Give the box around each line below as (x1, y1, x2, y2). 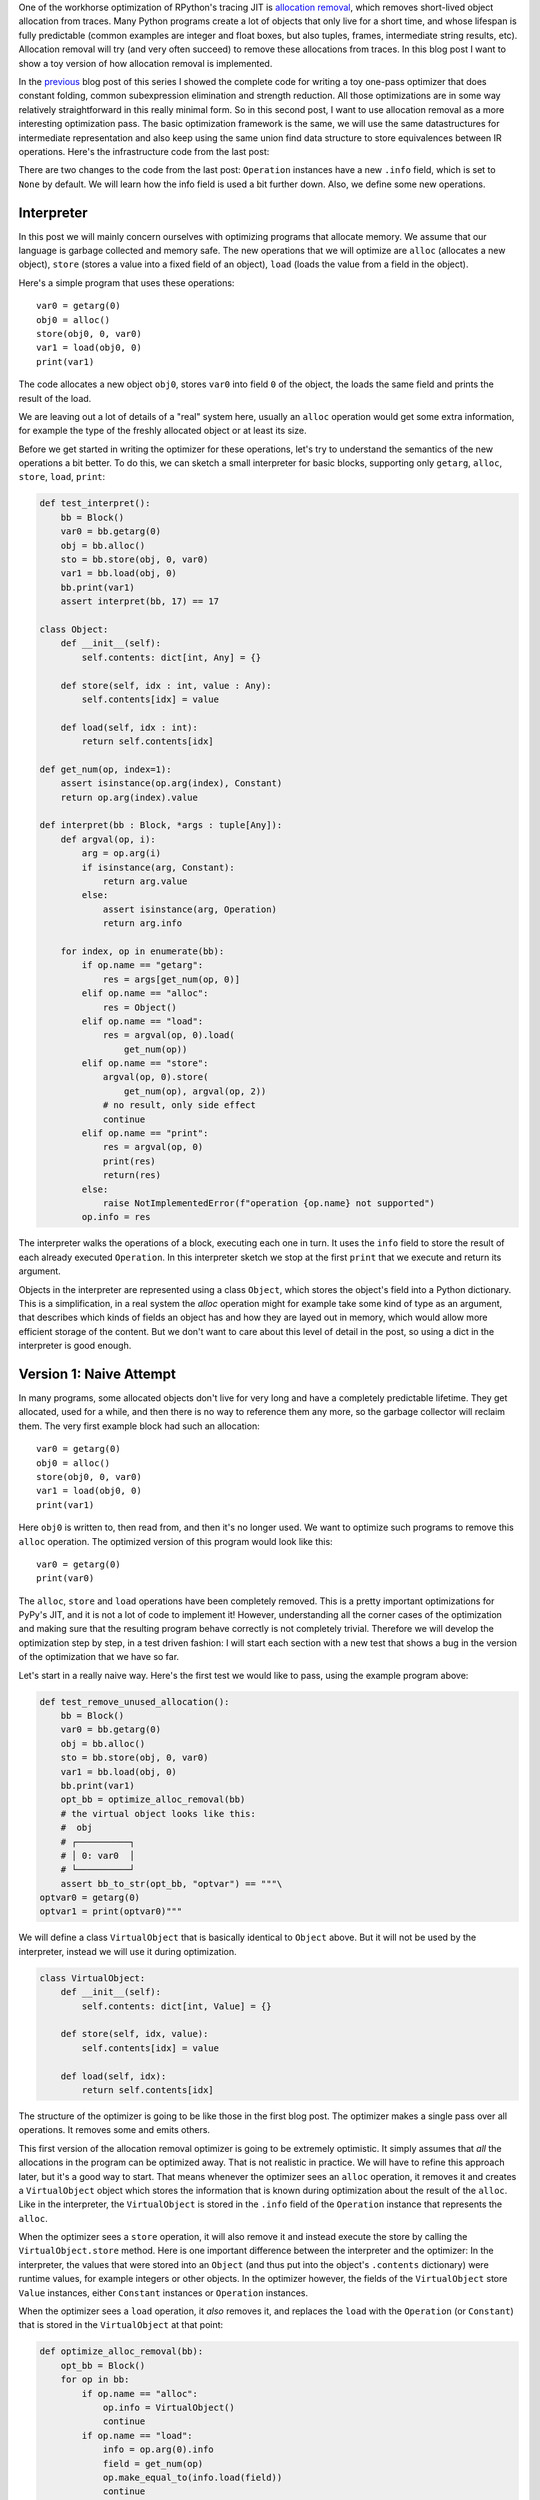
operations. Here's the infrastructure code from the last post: (18, 145, 270, 157)
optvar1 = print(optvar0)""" (39, 1906, 183, 1917)
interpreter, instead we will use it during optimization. (18, 1945, 237, 1957)
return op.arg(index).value (60, 791, 199, 803)
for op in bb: (60, 2374, 130, 2385)
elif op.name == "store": (81, 1058, 209, 1069)
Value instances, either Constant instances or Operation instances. (18, 2286, 309, 2299)
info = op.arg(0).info (102, 2444, 214, 2455)
